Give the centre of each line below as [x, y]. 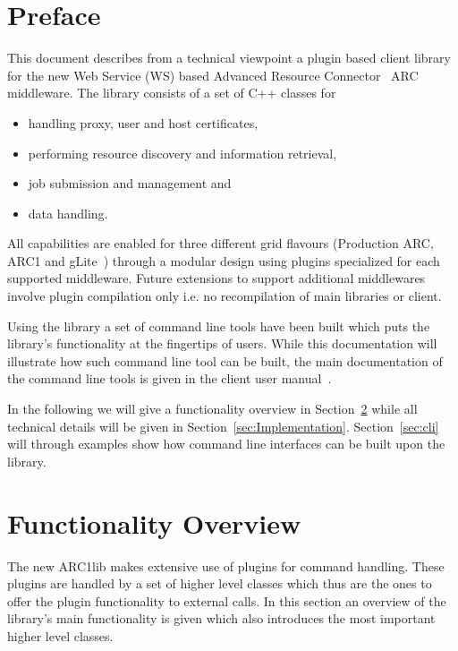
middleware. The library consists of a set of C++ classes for [172, 93]
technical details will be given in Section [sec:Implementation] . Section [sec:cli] [223, 426]
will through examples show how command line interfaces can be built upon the [226, 444]
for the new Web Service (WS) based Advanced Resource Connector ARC [213, 75]
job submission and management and [130, 183]
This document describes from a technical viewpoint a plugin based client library [229, 58]
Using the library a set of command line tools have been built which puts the [219, 325]
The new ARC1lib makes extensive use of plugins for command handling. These [226, 565]
